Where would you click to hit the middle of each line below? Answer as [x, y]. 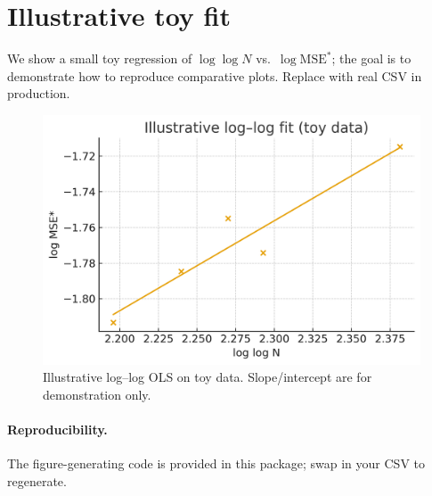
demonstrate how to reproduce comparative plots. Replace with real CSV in [215, 75]
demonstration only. [97, 394]
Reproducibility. [57, 430]
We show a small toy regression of [100, 58]
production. [39, 93]
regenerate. [37, 480]
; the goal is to [371, 58]
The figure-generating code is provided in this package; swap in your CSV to [216, 463]
